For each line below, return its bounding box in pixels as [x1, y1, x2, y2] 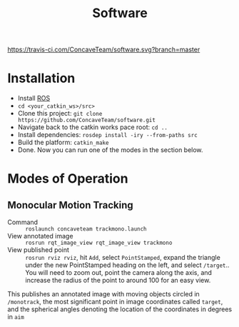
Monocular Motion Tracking [7, 198, 133, 211]
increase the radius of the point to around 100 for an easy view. [25, 276, 211, 285]
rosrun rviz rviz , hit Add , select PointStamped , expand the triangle [25, 253, 221, 262]
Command [7, 218, 38, 226]
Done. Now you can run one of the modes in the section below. [17, 146, 203, 154]
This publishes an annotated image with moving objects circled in [7, 290, 200, 298]
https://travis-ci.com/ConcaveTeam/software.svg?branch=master [7, 45, 200, 54]
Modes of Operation [7, 171, 128, 187]
